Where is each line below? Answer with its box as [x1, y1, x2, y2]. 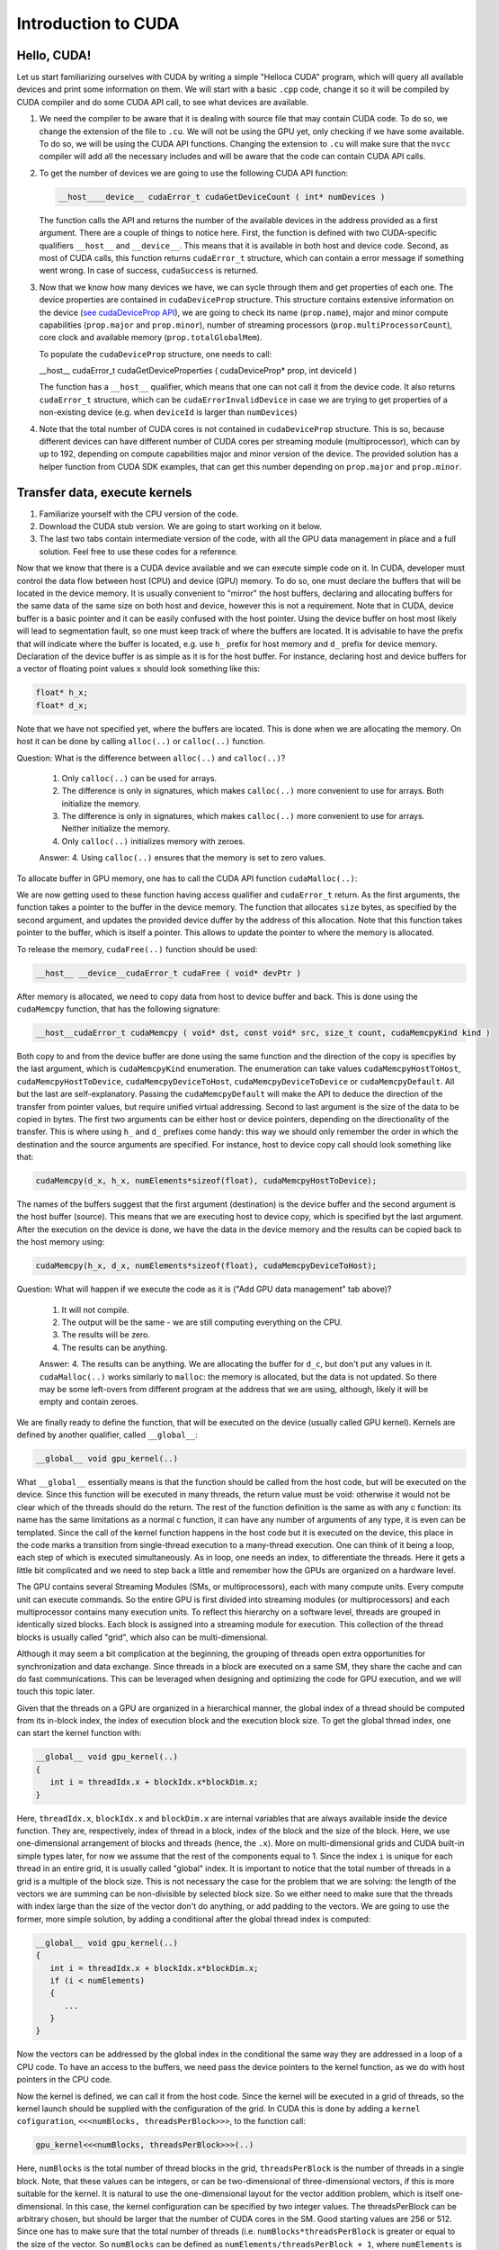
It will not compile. [61, 1304, 129, 1315]
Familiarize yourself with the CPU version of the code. [39, 508, 239, 519]
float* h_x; [35, 688, 89, 697]
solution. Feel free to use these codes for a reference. [39, 545, 238, 557]
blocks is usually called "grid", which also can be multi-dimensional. [16, 1632, 269, 1642]
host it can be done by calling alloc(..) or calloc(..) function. [16, 736, 265, 747]
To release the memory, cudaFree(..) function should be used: [16, 943, 258, 954]
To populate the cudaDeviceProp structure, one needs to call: [39, 348, 272, 359]
